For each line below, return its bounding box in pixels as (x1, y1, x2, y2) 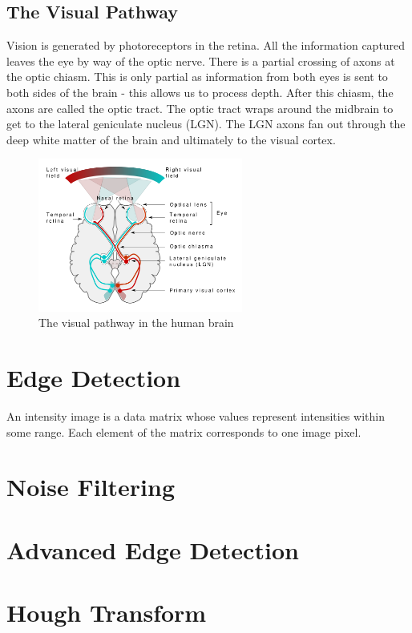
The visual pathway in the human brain (38, 314, 234, 331)
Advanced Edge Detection (6, 533, 299, 566)
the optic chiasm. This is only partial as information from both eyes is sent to (6, 68, 388, 85)
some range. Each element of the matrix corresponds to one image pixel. (6, 423, 362, 440)
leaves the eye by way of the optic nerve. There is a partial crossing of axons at (6, 52, 395, 69)
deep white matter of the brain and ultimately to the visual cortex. (6, 131, 336, 147)
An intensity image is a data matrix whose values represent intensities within (6, 407, 385, 424)
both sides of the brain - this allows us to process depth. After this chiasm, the (6, 83, 394, 100)
